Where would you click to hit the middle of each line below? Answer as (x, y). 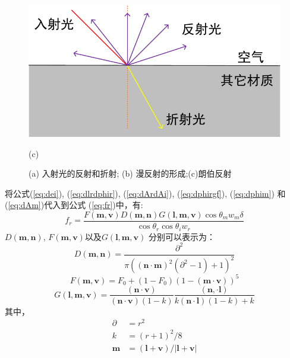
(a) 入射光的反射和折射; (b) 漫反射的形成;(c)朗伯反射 (130, 173)
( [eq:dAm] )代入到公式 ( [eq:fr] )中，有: (74, 205)
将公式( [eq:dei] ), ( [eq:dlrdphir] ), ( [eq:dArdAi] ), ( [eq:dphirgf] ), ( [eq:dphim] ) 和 (145, 193)
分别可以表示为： (182, 236)
